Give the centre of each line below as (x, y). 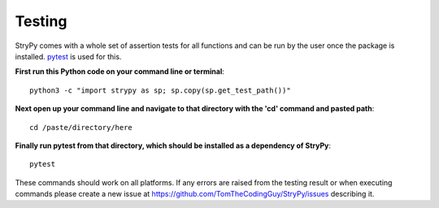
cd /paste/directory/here (81, 127)
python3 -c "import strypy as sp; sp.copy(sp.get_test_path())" (161, 90)
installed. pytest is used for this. (68, 56)
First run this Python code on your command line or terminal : (120, 71)
